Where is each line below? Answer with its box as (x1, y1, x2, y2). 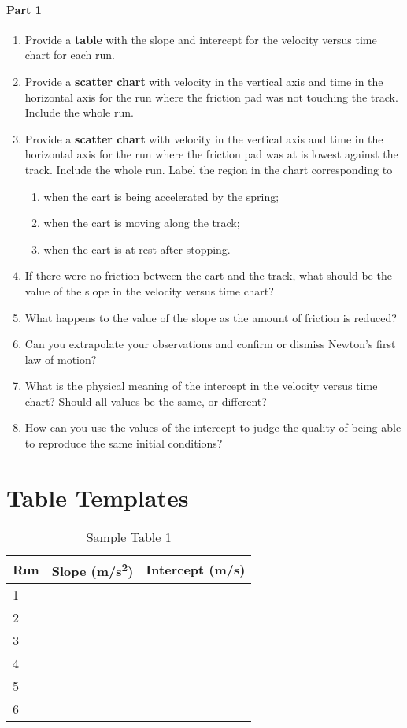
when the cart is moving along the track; (43, 214, 240, 231)
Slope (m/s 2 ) (51, 559, 134, 581)
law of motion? (24, 351, 97, 367)
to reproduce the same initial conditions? (24, 435, 223, 451)
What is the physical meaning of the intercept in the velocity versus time (24, 377, 378, 394)
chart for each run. (24, 46, 115, 63)
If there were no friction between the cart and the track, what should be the (24, 267, 392, 284)
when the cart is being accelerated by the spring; (43, 188, 279, 204)
